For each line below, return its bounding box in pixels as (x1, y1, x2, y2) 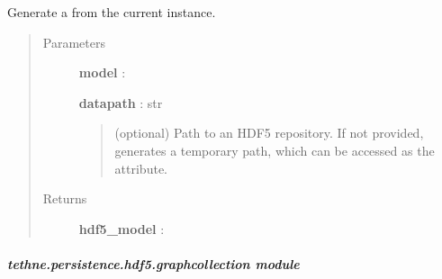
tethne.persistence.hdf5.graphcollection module (7, 254, 300, 273)
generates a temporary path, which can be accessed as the (114, 140, 435, 159)
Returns (42, 189, 87, 208)
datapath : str (78, 93, 163, 112)
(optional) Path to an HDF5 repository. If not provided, (114, 123, 424, 142)
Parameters (42, 32, 105, 51)
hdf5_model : (78, 219, 165, 238)
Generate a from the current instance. (7, 3, 216, 21)
